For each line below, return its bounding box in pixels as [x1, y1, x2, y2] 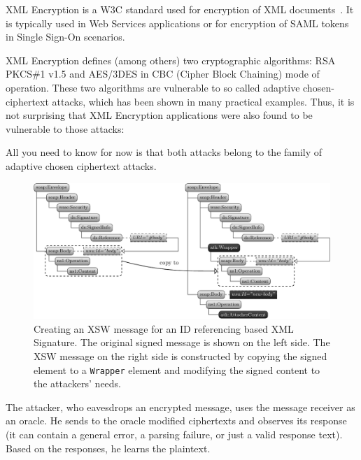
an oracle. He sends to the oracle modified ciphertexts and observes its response [6, 413, 347, 428]
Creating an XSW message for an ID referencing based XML [34, 321, 294, 336]
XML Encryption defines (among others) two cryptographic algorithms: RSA [6, 52, 336, 67]
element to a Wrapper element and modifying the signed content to [34, 362, 320, 377]
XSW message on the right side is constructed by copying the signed [34, 348, 327, 363]
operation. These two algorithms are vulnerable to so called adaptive [6, 80, 300, 94]
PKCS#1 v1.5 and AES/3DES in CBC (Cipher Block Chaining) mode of [6, 66, 320, 81]
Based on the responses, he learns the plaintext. [6, 440, 211, 455]
